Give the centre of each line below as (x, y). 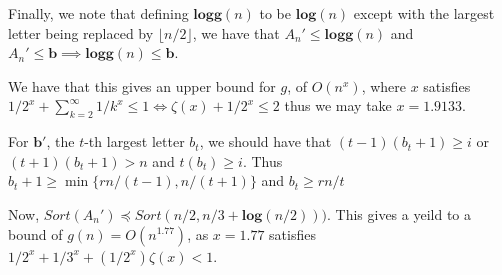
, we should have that (265, 141)
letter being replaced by (81, 32)
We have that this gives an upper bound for (142, 85)
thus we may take (338, 105)
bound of (35, 233)
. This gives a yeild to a (399, 213)
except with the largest (424, 13)
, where (383, 85)
